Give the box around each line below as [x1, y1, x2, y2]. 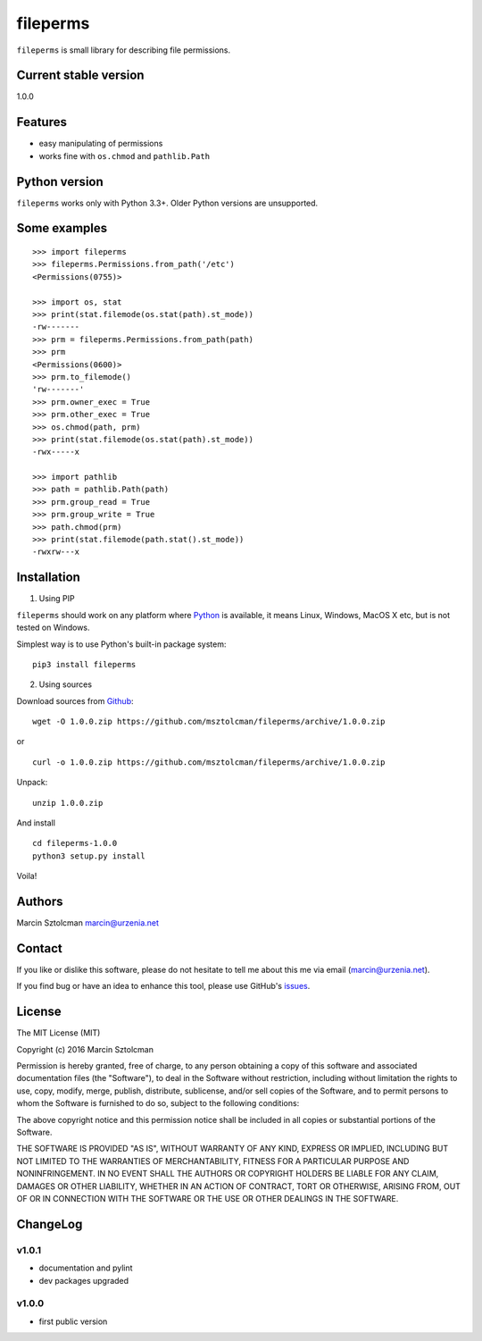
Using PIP [38, 593, 75, 604]
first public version [38, 1316, 108, 1327]
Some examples [16, 221, 108, 236]
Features [16, 114, 67, 130]
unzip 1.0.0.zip [32, 798, 104, 808]
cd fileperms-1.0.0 [32, 838, 118, 849]
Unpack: [16, 777, 48, 788]
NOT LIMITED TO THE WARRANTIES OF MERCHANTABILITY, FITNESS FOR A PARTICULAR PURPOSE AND [16, 1155, 410, 1166]
